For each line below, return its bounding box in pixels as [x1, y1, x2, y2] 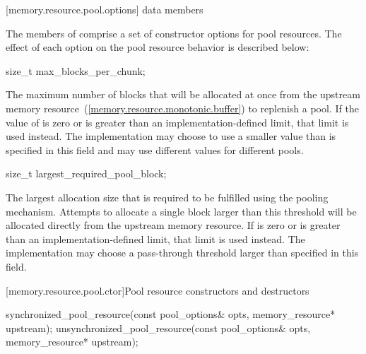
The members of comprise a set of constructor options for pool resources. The [6, 25, 342, 40]
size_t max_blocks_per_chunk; [6, 63, 146, 78]
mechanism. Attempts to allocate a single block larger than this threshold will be [6, 203, 357, 218]
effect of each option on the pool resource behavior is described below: [6, 40, 309, 54]
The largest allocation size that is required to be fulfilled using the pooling [6, 189, 329, 204]
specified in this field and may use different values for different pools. [6, 142, 304, 157]
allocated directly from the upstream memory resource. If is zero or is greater [6, 218, 341, 232]
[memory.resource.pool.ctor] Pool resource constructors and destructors [6, 283, 309, 297]
